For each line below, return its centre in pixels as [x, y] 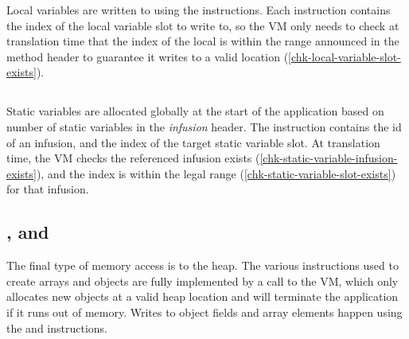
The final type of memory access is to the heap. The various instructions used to [203, 265]
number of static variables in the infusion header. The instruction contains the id [204, 126]
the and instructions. [57, 327]
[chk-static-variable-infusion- [329, 158]
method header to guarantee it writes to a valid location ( [148, 56]
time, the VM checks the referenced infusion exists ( [133, 158]
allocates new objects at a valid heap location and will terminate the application [203, 296]
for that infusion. [48, 189]
